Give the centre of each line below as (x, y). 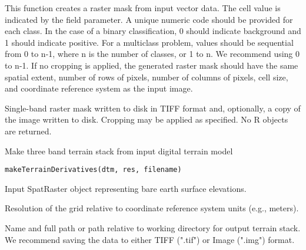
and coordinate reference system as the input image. (99, 88)
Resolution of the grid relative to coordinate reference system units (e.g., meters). (152, 208)
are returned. (28, 131)
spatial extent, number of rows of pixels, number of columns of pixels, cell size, (147, 77)
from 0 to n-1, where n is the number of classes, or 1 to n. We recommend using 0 (152, 54)
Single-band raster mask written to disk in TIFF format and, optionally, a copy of (153, 108)
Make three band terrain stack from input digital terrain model (119, 151)
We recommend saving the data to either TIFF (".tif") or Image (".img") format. (150, 239)
